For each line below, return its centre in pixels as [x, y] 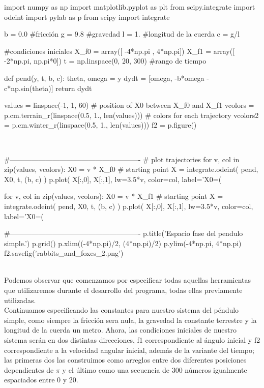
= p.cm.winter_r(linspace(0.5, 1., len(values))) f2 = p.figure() [100, 125]
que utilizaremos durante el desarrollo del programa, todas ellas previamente [123, 290]
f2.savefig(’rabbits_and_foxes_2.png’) [64, 253]
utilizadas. [20, 300]
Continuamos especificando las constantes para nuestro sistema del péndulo [122, 310]
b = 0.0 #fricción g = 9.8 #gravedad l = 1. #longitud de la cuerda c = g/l [122, 34]
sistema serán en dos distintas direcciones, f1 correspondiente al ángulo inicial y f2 [132, 340]
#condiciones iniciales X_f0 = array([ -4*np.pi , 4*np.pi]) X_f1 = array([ [120, 51]
